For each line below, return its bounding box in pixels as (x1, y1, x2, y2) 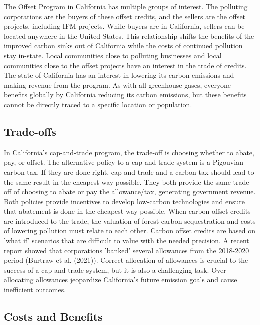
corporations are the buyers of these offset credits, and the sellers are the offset (4, 11, 246, 21)
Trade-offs (4, 123, 56, 139)
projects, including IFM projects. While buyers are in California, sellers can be (4, 21, 245, 31)
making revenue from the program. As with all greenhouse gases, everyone (4, 79, 231, 90)
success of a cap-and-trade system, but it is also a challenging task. (4, 264, 209, 275)
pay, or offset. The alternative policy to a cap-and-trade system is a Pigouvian (4, 157, 243, 167)
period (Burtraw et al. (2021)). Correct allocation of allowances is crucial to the (4, 255, 248, 265)
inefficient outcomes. (4, 284, 66, 295)
